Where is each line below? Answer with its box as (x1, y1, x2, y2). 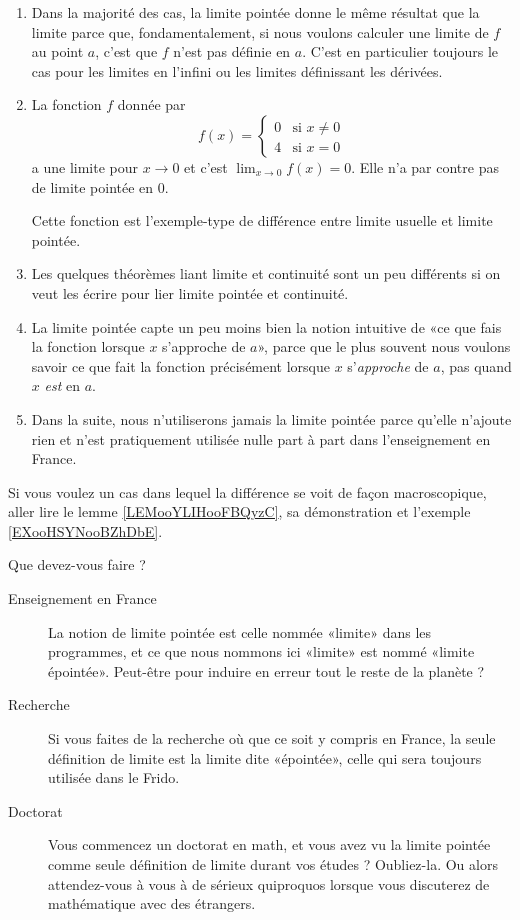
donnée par (117, 94, 186, 115)
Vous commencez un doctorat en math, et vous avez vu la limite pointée (48, 834, 491, 855)
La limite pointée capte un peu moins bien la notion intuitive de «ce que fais (31, 316, 502, 337)
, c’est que (95, 41, 158, 62)
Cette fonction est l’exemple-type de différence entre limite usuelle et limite (31, 210, 493, 231)
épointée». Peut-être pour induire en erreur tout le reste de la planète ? (48, 660, 485, 681)
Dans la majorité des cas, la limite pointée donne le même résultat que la (31, 2, 480, 22)
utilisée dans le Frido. (48, 767, 180, 788)
